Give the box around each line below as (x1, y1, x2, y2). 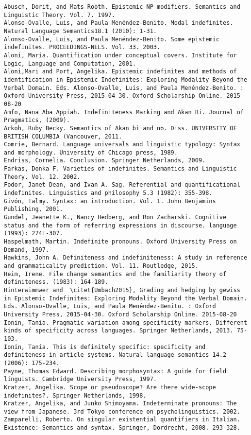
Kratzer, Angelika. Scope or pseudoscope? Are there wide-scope (4, 383, 216, 391)
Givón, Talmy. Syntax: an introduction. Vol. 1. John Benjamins (4, 197, 216, 205)
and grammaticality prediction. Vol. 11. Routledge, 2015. (4, 262, 199, 269)
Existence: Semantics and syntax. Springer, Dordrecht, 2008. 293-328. (4, 424, 240, 432)
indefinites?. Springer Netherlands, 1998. (4, 392, 147, 399)
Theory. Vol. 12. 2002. (4, 173, 81, 180)
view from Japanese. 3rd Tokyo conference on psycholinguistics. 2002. (4, 408, 240, 415)
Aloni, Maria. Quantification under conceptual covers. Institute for (4, 52, 237, 59)
